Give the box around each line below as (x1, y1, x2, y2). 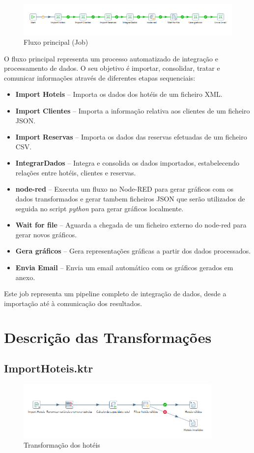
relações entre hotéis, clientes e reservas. (15, 167, 136, 177)
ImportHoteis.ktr (4, 361, 93, 376)
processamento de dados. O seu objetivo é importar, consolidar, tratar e (4, 63, 220, 73)
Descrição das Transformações (4, 327, 212, 347)
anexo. (15, 272, 35, 282)
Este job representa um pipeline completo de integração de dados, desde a (4, 288, 226, 299)
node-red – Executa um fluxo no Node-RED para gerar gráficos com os (15, 184, 233, 194)
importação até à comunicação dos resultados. (4, 298, 142, 308)
